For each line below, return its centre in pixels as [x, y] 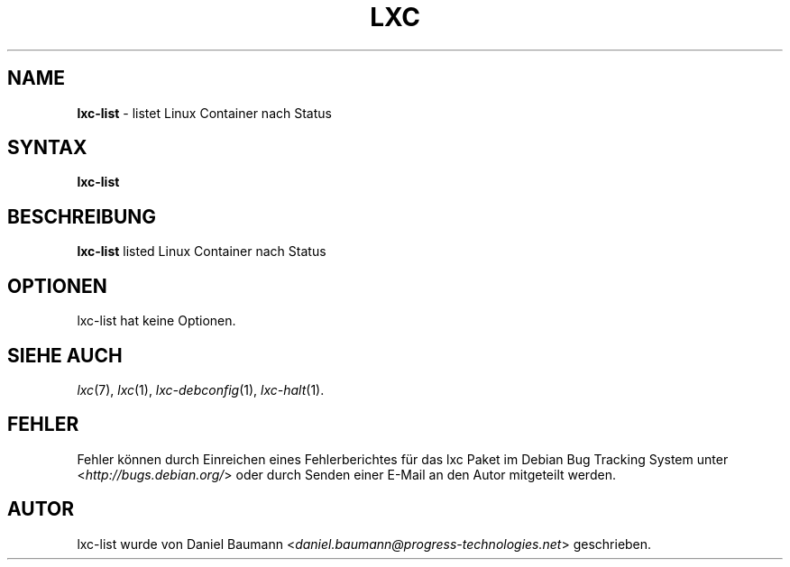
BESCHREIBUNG [82, 216]
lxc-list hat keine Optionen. [156, 321]
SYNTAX [47, 148]
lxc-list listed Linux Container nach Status [202, 251]
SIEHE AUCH [65, 355]
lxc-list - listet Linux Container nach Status [204, 113]
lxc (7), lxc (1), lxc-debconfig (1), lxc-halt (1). [201, 389]
